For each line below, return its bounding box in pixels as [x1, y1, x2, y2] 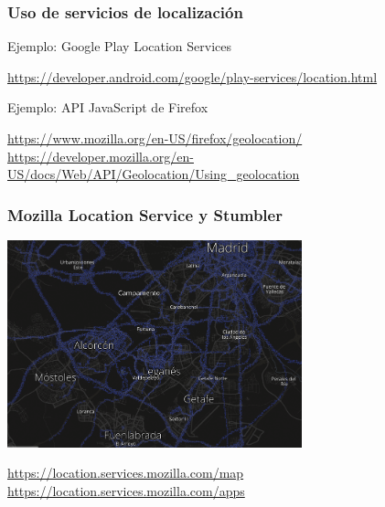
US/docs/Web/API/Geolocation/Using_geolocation [7, 164, 300, 184]
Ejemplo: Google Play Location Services [7, 37, 232, 56]
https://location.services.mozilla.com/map [7, 463, 244, 482]
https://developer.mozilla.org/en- [7, 146, 194, 165]
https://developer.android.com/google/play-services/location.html [7, 67, 378, 86]
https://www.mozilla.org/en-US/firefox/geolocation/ [7, 129, 303, 147]
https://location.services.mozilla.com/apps [7, 481, 245, 500]
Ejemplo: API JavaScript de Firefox [7, 98, 209, 117]
